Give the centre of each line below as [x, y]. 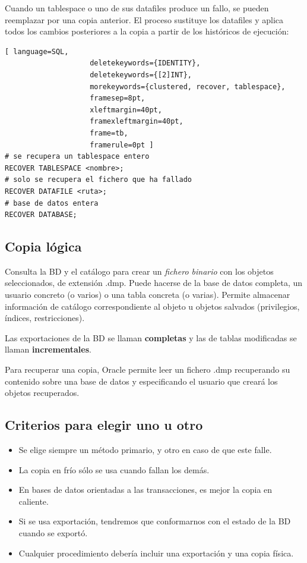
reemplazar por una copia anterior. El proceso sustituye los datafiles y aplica [144, 19]
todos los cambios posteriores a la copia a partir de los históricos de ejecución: [147, 31]
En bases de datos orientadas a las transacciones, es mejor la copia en [145, 490]
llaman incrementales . [48, 349]
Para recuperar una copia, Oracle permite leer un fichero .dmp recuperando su [148, 369]
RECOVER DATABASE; [41, 215]
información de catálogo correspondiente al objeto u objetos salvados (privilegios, [152, 306]
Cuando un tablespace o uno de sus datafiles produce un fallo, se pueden [137, 8]
